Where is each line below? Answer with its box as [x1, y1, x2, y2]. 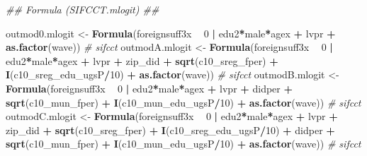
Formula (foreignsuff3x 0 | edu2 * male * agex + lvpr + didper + [6, 80, 293, 95]
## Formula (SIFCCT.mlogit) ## [6, 2, 159, 16]
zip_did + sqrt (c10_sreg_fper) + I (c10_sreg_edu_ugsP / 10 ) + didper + [6, 122, 335, 137]
